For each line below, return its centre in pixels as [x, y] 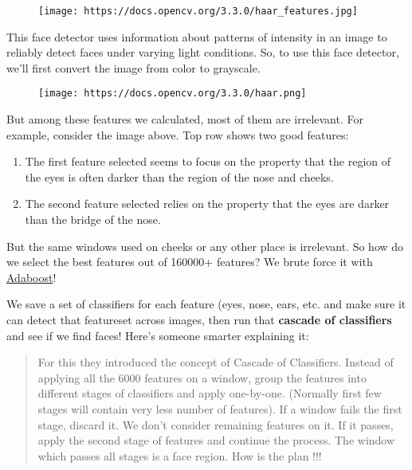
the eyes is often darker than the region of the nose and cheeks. [179, 176]
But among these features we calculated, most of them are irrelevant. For [185, 119]
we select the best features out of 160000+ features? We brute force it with [190, 262]
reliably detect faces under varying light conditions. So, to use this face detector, [203, 52]
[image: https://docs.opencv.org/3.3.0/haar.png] [173, 94]
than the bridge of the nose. [93, 219]
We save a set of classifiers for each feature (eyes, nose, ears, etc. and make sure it [206, 304]
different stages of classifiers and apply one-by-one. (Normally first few [210, 393]
